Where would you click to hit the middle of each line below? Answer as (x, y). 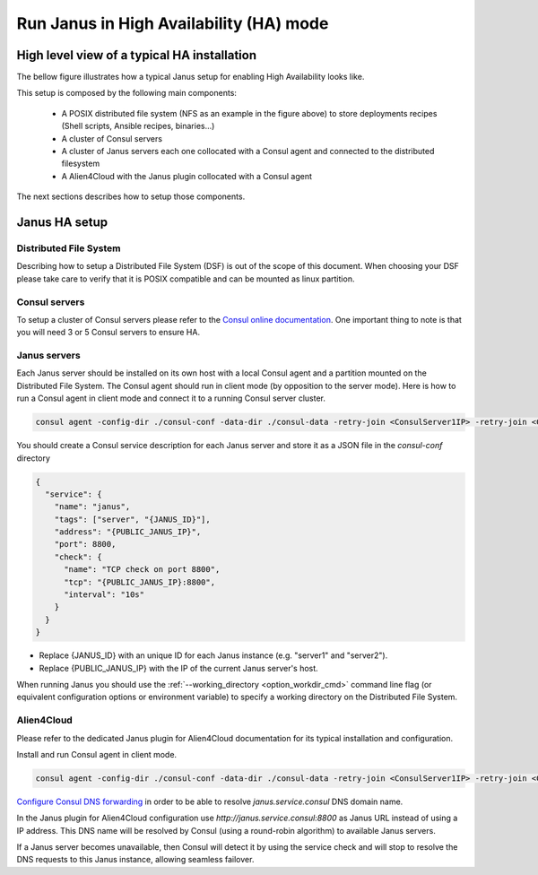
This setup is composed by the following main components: (127, 93)
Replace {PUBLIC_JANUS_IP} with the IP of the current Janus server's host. (178, 668)
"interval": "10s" (104, 595)
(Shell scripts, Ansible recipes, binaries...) (138, 126)
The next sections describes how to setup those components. (131, 196)
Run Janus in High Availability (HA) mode (173, 23)
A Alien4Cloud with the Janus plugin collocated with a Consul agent (187, 176)
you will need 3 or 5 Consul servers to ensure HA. (108, 333)
